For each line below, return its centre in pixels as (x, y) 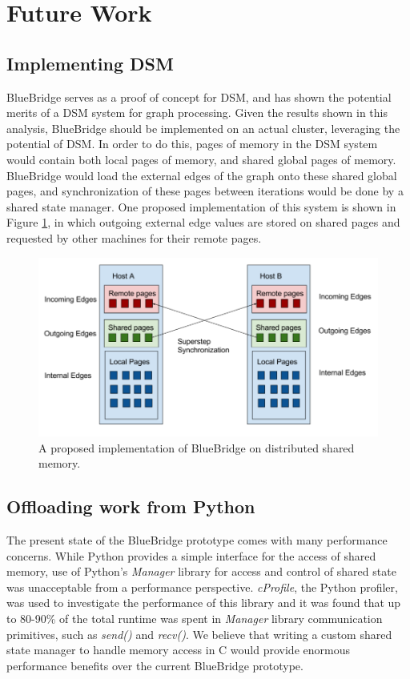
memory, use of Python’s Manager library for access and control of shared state (201, 571)
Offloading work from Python (131, 506)
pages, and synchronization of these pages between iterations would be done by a (205, 191)
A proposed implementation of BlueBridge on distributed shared (197, 447)
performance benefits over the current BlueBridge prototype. (155, 665)
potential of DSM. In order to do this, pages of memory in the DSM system (192, 144)
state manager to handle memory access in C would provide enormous (178, 650)
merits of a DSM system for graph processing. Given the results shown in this (197, 112)
